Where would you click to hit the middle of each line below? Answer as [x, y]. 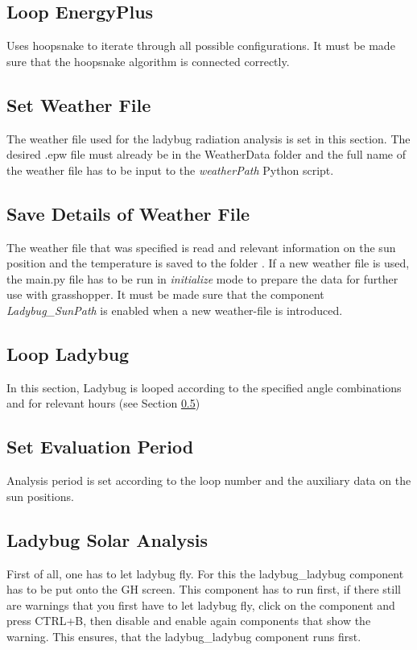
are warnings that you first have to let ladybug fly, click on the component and [201, 604]
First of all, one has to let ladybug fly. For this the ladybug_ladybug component [205, 573]
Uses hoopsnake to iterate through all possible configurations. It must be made [201, 46]
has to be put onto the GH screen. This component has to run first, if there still [204, 589]
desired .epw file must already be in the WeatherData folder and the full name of [206, 154]
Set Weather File [79, 104]
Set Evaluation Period [100, 447]
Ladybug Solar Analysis [107, 539]
